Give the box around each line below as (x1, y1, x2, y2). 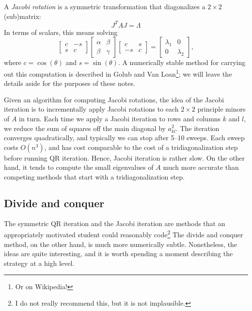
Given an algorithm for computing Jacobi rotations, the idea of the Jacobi (4, 94, 224, 104)
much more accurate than (163, 162, 239, 172)
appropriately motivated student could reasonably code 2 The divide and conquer (4, 228, 243, 239)
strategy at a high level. (4, 258, 75, 268)
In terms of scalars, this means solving (4, 27, 118, 37)
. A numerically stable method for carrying (118, 57, 246, 67)
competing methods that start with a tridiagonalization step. (4, 171, 185, 181)
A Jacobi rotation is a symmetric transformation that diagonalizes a (4, 1, 205, 11)
